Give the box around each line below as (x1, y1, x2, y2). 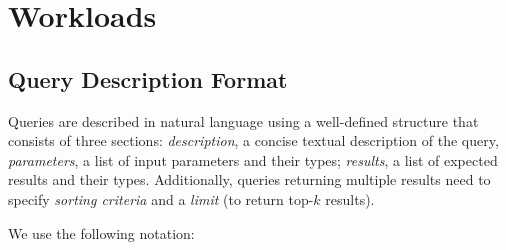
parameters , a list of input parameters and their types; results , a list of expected (8, 149, 498, 170)
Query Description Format (8, 63, 288, 94)
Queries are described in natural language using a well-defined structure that (8, 110, 479, 131)
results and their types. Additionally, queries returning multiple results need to (8, 169, 491, 190)
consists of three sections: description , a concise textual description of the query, (8, 130, 499, 151)
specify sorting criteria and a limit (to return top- (8, 188, 314, 209)
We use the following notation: (8, 222, 195, 243)
